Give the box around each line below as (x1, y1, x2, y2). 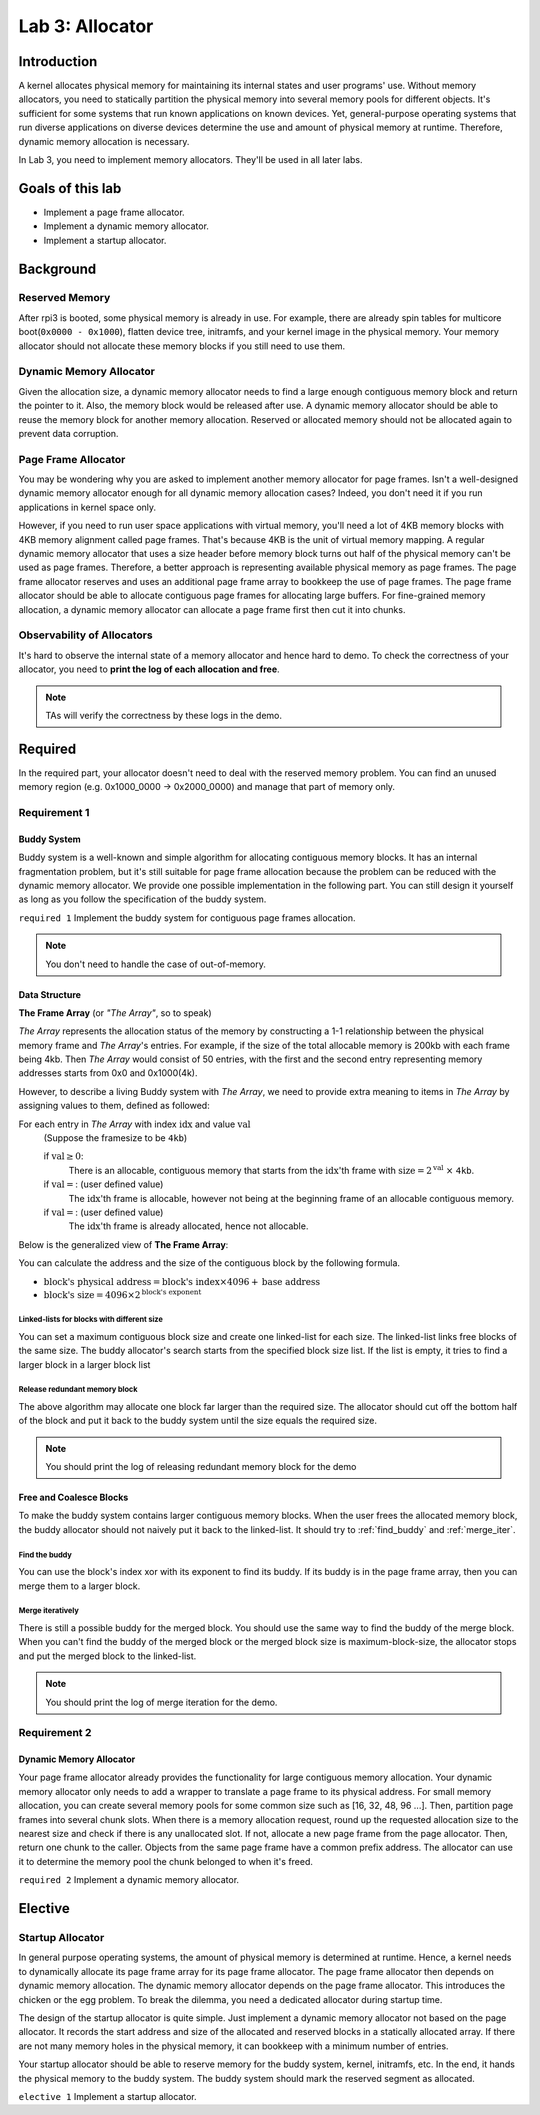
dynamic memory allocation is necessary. (18, 135, 190, 147)
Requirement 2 (18, 1726, 92, 1740)
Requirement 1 (18, 805, 90, 819)
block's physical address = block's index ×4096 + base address (43, 1276, 320, 1287)
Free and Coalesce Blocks (18, 1491, 129, 1504)
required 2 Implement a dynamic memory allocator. (18, 1874, 240, 1886)
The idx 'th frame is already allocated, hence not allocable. (68, 1220, 309, 1232)
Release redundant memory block (18, 1385, 138, 1395)
